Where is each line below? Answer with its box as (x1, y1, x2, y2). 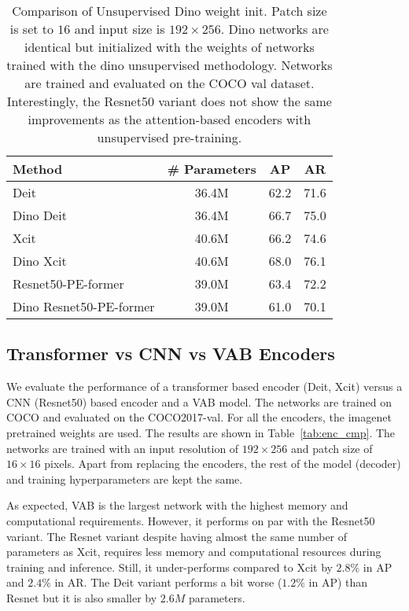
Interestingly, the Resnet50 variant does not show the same (6, 92, 332, 110)
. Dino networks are (220, 20, 329, 38)
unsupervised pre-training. (97, 128, 242, 146)
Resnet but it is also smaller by (6, 589, 157, 605)
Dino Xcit (13, 252, 67, 270)
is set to (9, 20, 54, 38)
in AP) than (308, 574, 368, 591)
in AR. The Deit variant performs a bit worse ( (54, 574, 282, 591)
